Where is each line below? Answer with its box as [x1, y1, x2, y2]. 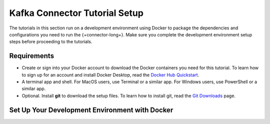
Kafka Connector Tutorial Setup [9, 7, 143, 18]
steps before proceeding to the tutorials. [9, 39, 92, 45]
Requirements [9, 52, 54, 60]
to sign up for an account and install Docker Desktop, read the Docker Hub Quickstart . [21, 72, 199, 78]
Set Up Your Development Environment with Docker [9, 106, 173, 114]
